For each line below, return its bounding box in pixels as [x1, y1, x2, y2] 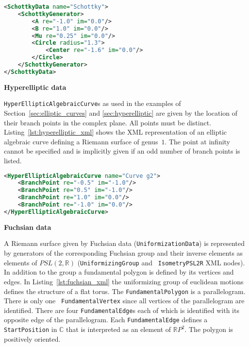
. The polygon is [184, 324, 233, 334]
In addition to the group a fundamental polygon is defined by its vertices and [4, 267, 234, 277]
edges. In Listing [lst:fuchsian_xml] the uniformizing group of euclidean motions [4, 276, 244, 286]
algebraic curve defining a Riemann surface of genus [4, 136, 158, 146]
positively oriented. [4, 333, 61, 344]
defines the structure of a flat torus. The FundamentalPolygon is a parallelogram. [4, 286, 246, 296]
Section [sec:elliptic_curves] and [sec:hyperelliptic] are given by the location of [4, 108, 238, 118]
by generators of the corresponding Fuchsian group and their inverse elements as [4, 248, 243, 258]
